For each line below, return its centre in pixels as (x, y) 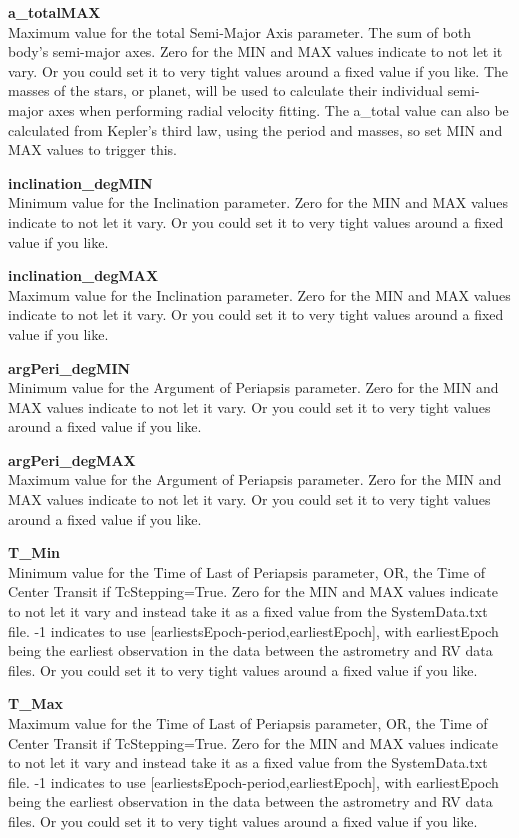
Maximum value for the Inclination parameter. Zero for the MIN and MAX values (259, 294)
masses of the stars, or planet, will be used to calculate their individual (225, 90)
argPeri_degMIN (69, 367)
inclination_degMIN (80, 182)
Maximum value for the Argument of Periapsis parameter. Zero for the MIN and (255, 479)
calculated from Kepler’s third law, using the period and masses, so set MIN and (255, 129)
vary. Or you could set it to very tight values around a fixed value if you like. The (258, 70)
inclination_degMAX (83, 275)
